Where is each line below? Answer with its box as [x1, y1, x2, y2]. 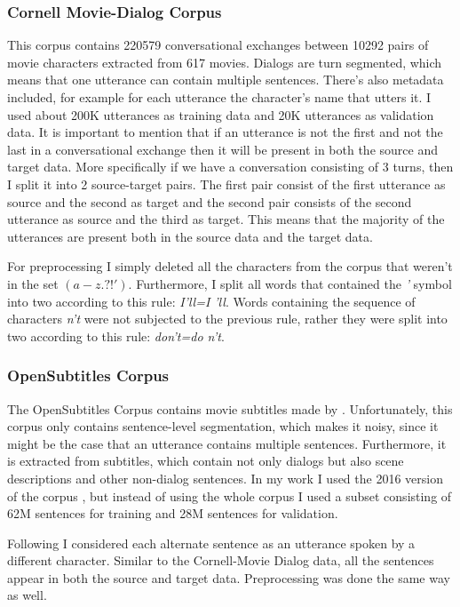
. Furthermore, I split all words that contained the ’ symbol [128, 274, 452, 292]
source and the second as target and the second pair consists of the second [7, 192, 412, 211]
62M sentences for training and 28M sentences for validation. [7, 504, 338, 523]
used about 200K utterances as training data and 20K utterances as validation [7, 105, 434, 124]
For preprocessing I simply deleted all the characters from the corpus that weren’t [7, 257, 453, 276]
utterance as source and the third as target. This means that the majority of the [7, 210, 445, 228]
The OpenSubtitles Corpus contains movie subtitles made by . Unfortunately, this [7, 399, 453, 418]
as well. [7, 586, 47, 604]
